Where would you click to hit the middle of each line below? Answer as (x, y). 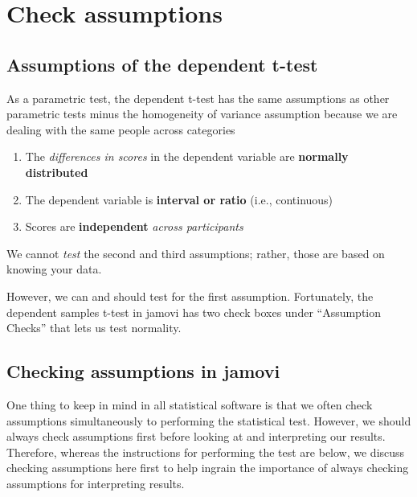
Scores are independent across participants (134, 226)
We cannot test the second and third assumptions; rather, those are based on (196, 253)
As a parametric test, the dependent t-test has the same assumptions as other (198, 98)
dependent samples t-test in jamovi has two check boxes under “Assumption (194, 312)
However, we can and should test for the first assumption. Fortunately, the (190, 296)
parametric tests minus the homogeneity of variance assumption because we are (202, 114)
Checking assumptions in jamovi (143, 371)
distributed (57, 172)
